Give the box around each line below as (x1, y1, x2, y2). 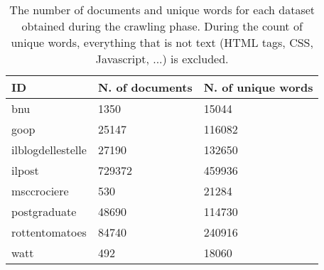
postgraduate (11, 203, 77, 220)
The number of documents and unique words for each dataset (9, 1, 315, 18)
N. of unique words (203, 79, 313, 95)
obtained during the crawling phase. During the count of (21, 18, 303, 34)
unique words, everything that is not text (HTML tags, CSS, (11, 34, 313, 50)
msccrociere (11, 183, 69, 199)
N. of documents (97, 79, 193, 95)
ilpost (11, 162, 39, 178)
